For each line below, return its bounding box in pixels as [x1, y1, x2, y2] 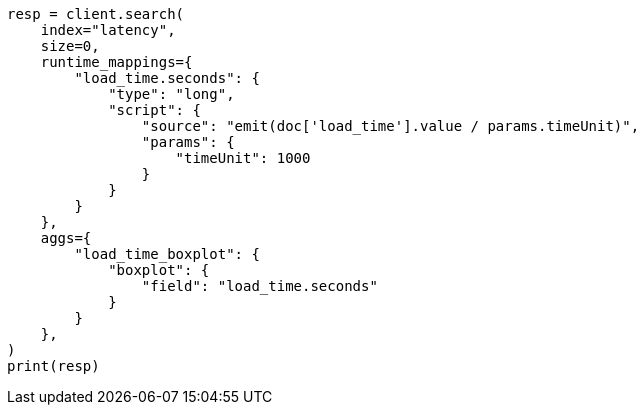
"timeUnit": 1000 [175, 150, 311, 166]
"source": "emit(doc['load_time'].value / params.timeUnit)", [141, 118, 640, 134]
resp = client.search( [7, 6, 185, 22]
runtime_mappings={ [40, 54, 193, 70]
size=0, [40, 38, 100, 54]
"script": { [108, 102, 201, 118]
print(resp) [7, 358, 100, 374]
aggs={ [40, 230, 92, 246]
